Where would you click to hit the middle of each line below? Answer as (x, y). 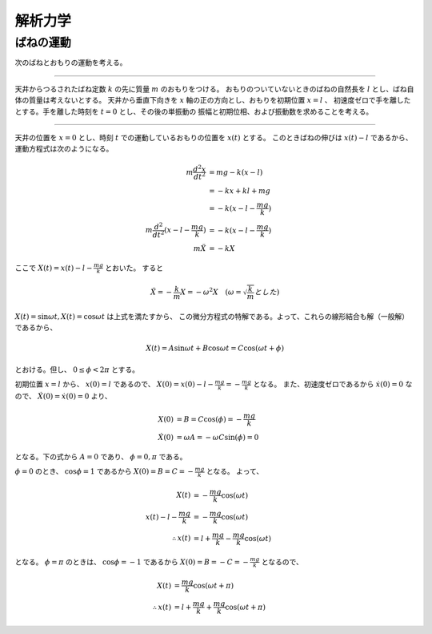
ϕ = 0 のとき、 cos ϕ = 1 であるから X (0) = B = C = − (104, 471)
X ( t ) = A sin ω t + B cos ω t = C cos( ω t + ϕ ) (215, 348)
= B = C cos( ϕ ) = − (210, 419)
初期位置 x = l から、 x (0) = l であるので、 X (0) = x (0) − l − (114, 384)
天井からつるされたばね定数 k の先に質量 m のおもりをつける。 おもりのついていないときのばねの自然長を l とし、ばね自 (214, 89)
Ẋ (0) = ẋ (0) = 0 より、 (74, 396)
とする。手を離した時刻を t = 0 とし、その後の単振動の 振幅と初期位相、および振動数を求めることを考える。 (194, 111)
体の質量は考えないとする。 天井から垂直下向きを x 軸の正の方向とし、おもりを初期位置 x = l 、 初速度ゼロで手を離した (213, 100)
